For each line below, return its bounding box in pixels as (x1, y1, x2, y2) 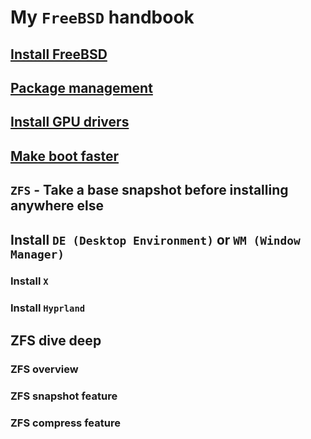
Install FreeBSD (10, 46, 108, 63)
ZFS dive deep (10, 332, 102, 349)
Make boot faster (10, 147, 120, 165)
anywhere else (10, 197, 104, 215)
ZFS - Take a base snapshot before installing (10, 182, 289, 199)
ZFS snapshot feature (10, 389, 118, 403)
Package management (10, 79, 153, 96)
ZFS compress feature (10, 416, 121, 430)
